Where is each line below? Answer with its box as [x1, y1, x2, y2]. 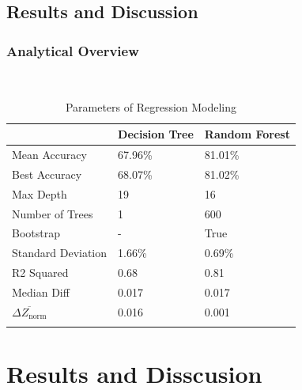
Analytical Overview [6, 40, 139, 60]
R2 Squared [12, 264, 69, 281]
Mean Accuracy [12, 146, 87, 163]
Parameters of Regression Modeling [65, 98, 237, 115]
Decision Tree [118, 126, 194, 142]
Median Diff [12, 283, 70, 300]
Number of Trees [12, 205, 93, 222]
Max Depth [12, 185, 67, 202]
